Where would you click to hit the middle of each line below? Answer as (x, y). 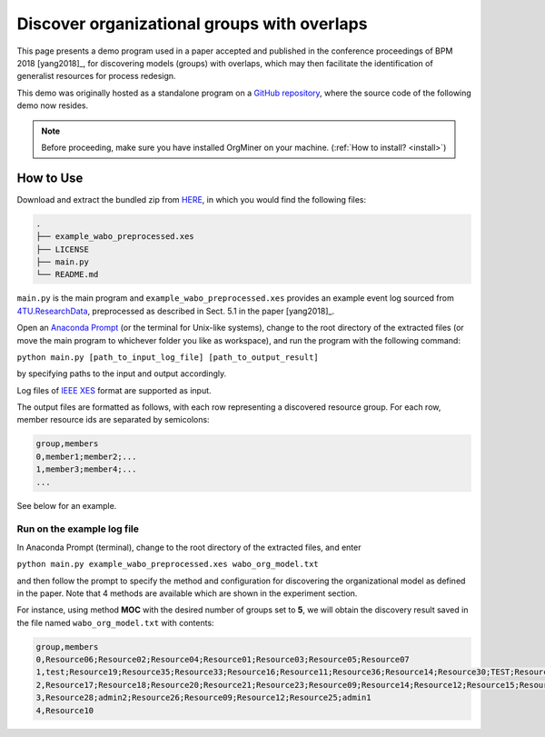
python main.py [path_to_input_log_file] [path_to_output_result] (168, 357)
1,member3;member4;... (86, 469)
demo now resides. (53, 105)
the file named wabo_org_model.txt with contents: (115, 622)
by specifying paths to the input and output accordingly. (122, 373)
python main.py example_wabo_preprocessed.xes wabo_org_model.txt (168, 564)
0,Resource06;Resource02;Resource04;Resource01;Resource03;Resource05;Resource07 (223, 660)
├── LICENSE (63, 249)
